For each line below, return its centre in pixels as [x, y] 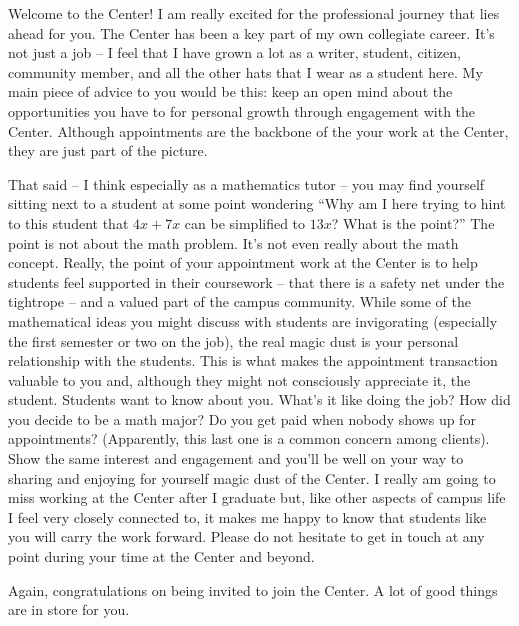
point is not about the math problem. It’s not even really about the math [233, 242]
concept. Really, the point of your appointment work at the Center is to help [243, 262]
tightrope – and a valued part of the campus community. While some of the [240, 301]
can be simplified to [245, 222]
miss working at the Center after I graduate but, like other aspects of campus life [257, 497]
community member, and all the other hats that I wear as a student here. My [245, 71]
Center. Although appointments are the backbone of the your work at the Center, [258, 130]
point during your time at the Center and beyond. [161, 556]
